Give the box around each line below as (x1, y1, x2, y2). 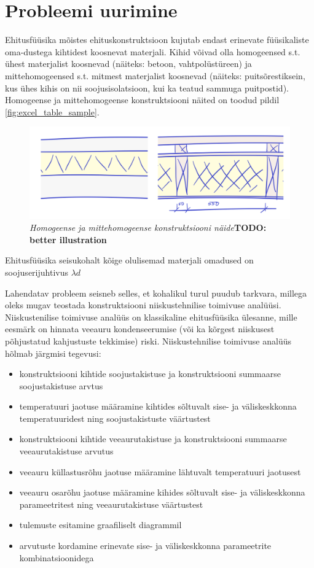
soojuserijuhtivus (5, 265, 68, 278)
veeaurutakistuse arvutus (19, 445, 114, 457)
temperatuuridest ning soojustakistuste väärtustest (19, 411, 211, 424)
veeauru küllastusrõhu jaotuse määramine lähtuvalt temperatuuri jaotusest (19, 465, 301, 478)
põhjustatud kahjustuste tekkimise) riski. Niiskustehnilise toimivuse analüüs (5, 334, 291, 347)
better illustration (29, 233, 107, 246)
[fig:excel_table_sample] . (5, 105, 100, 118)
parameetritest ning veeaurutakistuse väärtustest (19, 497, 203, 510)
